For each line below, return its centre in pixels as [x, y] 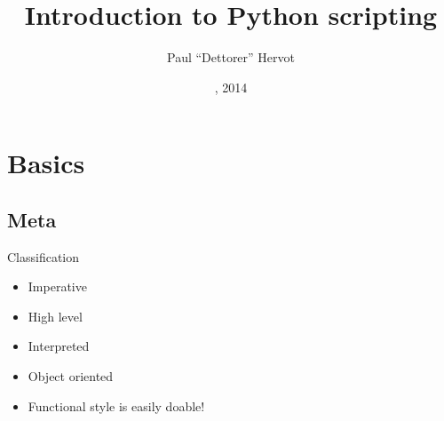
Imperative [57, 286]
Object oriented [71, 376]
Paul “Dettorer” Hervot [230, 57]
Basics [46, 163]
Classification [44, 256]
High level [55, 316]
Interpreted [59, 346]
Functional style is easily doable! [116, 405]
